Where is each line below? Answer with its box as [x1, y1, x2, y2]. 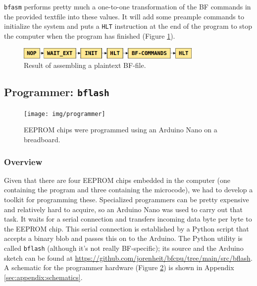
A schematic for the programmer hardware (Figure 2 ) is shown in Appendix [4, 262, 234, 273]
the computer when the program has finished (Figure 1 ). [4, 30, 175, 41]
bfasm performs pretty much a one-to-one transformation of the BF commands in [4, 1, 251, 11]
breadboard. [24, 134, 60, 145]
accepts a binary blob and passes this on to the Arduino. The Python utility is [4, 233, 243, 243]
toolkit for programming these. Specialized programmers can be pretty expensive [4, 194, 249, 205]
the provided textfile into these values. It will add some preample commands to [4, 11, 244, 21]
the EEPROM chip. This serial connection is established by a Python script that [4, 223, 249, 233]
